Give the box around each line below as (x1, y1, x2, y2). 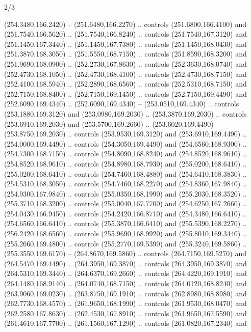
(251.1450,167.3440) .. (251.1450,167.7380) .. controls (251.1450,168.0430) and (4, 38, 247, 49)
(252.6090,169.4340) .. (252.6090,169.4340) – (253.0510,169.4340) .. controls (4, 98, 239, 109)
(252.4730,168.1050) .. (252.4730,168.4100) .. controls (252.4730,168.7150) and (4, 68, 247, 79)
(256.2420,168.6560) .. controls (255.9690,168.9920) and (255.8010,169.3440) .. (4, 228, 247, 239)
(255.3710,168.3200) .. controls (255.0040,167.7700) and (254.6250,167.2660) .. (4, 198, 247, 209)
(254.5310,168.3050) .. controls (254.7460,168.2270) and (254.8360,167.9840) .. (4, 178, 247, 189)
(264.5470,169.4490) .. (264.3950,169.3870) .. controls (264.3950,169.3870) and (4, 258, 247, 268)
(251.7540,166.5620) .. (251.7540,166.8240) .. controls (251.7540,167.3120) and (4, 29, 247, 39)
